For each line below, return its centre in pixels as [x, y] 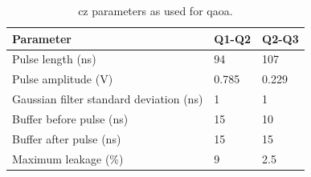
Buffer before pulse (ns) [70, 118]
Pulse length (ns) [54, 59]
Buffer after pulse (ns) [67, 138]
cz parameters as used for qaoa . [155, 10]
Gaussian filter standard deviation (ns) [108, 99]
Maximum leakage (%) [68, 158]
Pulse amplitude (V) [63, 79]
